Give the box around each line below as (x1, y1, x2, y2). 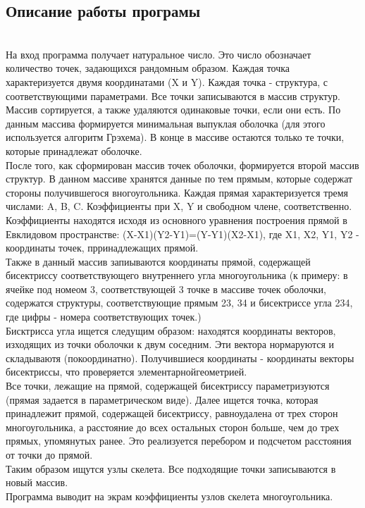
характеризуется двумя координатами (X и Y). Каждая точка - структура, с (6, 74, 328, 89)
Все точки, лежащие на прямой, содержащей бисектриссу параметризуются (6, 378, 330, 393)
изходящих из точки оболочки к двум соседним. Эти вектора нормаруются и (6, 337, 335, 352)
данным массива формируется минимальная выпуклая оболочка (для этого (6, 116, 326, 130)
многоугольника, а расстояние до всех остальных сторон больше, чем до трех (6, 419, 340, 434)
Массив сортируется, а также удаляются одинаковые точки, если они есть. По (6, 102, 341, 117)
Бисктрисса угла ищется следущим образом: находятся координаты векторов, (6, 323, 336, 337)
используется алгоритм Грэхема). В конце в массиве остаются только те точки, (6, 130, 345, 144)
